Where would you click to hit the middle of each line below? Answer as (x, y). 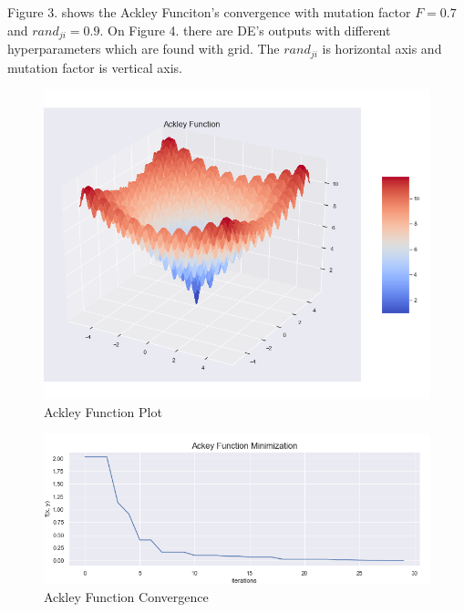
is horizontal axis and (382, 49)
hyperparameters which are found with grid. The (144, 49)
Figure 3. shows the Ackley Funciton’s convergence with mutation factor (209, 12)
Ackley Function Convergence (126, 597)
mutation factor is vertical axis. (95, 67)
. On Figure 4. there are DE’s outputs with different (245, 30)
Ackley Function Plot (103, 411)
